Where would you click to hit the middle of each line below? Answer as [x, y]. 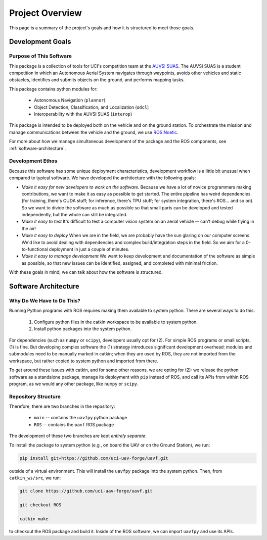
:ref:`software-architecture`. [38, 148]
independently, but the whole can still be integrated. [74, 215]
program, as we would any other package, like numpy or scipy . [74, 384]
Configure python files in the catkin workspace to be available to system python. [116, 322]
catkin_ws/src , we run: [35, 478]
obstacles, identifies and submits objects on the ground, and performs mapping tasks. [97, 80]
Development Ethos [33, 161]
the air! [29, 228]
